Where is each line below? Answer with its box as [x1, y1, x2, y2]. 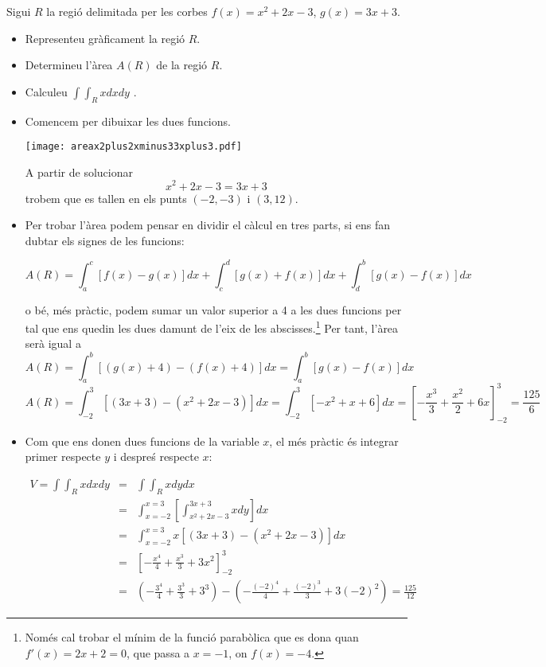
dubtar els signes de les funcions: [25, 232, 185, 248]
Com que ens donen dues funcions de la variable [25, 432, 259, 449]
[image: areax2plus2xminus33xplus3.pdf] [25, 141, 242, 153]
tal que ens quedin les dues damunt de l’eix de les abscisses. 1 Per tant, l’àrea [25, 318, 399, 336]
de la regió [156, 57, 208, 73]
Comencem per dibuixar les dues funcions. [25, 112, 231, 129]
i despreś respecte [113, 448, 199, 465]
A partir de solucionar [25, 163, 133, 180]
